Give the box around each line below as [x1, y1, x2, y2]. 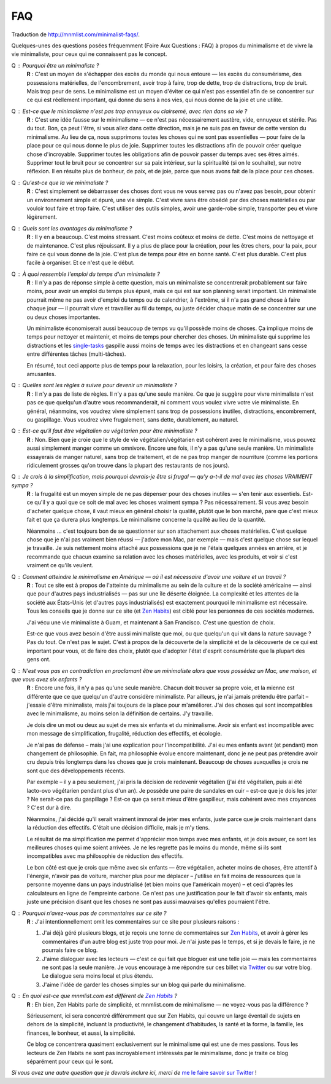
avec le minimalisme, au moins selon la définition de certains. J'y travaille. [26, 710, 214, 717]
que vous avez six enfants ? [11, 675, 82, 683]
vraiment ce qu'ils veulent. [26, 562, 94, 569]
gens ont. [26, 656, 51, 663]
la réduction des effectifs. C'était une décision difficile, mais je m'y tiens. [26, 824, 210, 831]
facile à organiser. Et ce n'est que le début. [26, 259, 135, 267]
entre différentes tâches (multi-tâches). [26, 350, 126, 358]
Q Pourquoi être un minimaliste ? [11, 61, 99, 69]
